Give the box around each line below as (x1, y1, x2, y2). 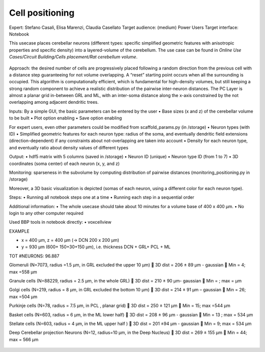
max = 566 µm (9, 336, 39, 342)
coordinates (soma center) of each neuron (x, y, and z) (9, 161, 120, 166)
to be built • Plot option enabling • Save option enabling (9, 115, 122, 121)
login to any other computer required (9, 210, 83, 216)
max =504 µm (9, 294, 38, 300)
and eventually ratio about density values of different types (9, 144, 129, 150)
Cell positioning (9, 7, 75, 18)
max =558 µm (9, 269, 37, 275)
